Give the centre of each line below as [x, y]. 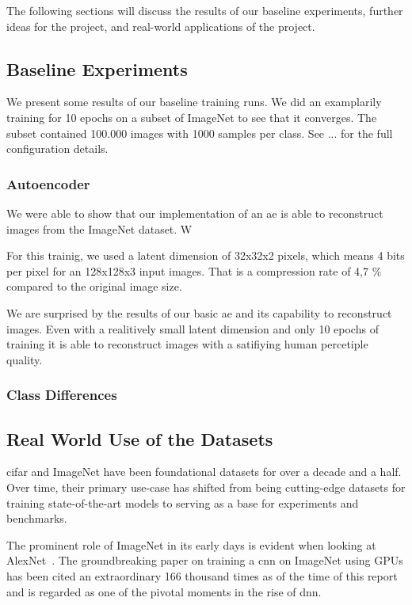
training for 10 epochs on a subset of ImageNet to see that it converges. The [192, 117]
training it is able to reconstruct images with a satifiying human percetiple [187, 344]
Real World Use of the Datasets [140, 438]
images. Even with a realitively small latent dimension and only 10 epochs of [193, 328]
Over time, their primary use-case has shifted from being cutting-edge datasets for [206, 487]
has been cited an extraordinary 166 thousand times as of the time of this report [202, 575]
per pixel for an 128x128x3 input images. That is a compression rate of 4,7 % [194, 270]
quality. [25, 359]
